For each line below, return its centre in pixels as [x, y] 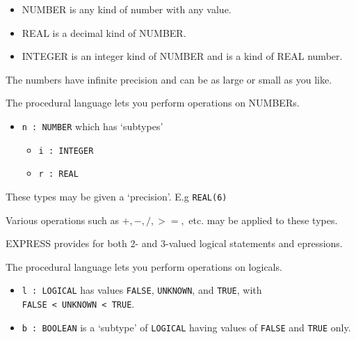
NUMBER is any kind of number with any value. [127, 9]
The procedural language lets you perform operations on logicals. [144, 266]
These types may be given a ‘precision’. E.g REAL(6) [116, 196]
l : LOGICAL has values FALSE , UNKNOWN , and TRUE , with [142, 290]
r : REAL [58, 174]
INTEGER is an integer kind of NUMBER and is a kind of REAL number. [182, 56]
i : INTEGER [66, 151]
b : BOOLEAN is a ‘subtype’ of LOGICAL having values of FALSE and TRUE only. [186, 327]
